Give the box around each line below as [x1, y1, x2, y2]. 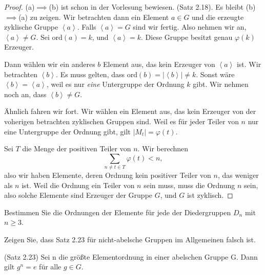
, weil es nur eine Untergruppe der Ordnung [46, 79, 185, 89]
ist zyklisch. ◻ [187, 190, 233, 200]
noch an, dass [4, 88, 47, 99]
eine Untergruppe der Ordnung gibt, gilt [4, 126, 131, 136]
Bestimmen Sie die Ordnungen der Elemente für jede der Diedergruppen [4, 207, 231, 217]
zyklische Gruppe [4, 21, 58, 32]
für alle [39, 261, 62, 272]
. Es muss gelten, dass [56, 68, 125, 79]
